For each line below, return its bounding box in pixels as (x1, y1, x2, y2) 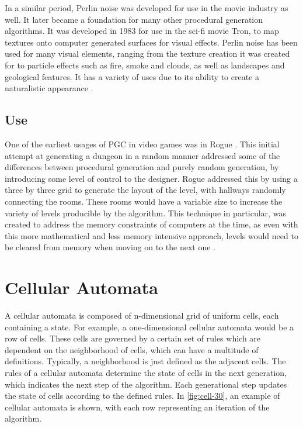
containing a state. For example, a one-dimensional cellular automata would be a (5, 320, 294, 333)
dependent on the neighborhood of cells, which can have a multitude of (5, 343, 259, 355)
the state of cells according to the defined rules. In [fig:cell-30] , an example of (5, 389, 280, 402)
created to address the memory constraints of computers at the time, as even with (5, 218, 298, 230)
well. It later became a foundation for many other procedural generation (5, 13, 263, 25)
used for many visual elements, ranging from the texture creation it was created (5, 47, 290, 60)
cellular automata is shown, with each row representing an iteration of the (5, 401, 270, 413)
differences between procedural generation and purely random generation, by (5, 161, 279, 173)
